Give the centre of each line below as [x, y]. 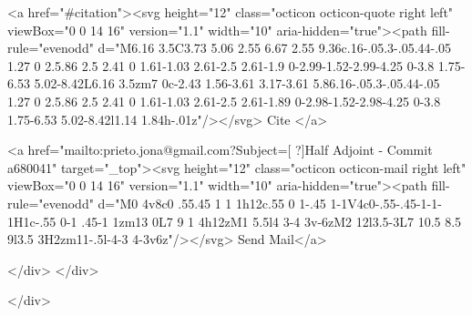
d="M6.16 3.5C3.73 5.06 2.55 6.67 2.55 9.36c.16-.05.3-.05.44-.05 [275, 48]
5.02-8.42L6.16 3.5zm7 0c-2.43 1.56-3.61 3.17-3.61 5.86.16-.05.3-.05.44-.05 [237, 83]
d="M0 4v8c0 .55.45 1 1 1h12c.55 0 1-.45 [212, 203]
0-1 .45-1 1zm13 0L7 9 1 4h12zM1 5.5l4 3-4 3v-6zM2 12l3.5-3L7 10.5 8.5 [261, 221]
